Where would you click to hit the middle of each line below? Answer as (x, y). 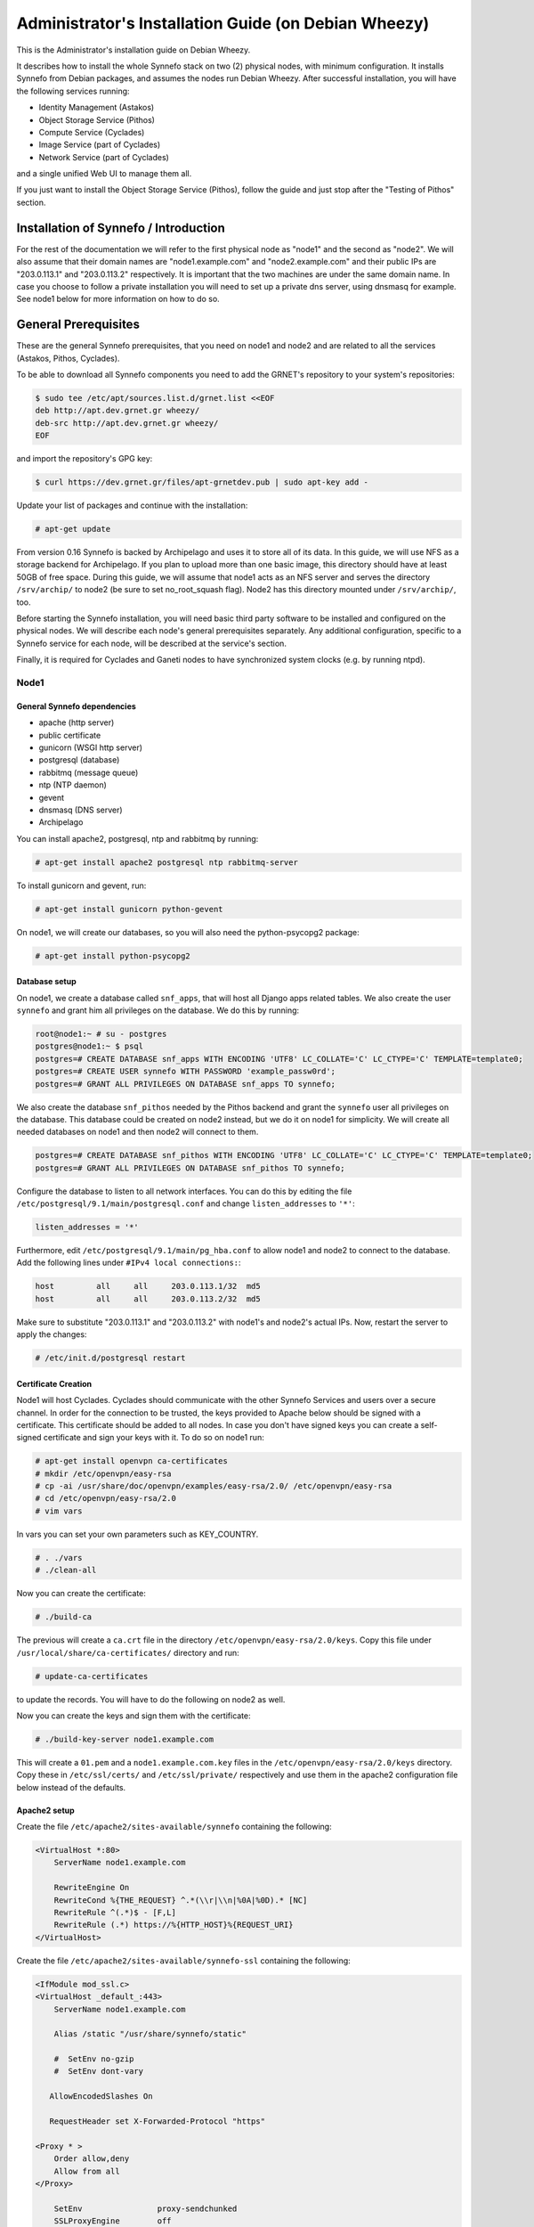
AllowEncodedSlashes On (101, 2096)
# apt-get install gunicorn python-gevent (129, 909)
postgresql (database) (79, 760)
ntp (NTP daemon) (73, 785)
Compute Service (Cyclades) (92, 132)
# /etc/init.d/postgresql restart (110, 1358)
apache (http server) (77, 722)
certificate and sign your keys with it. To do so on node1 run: (154, 1438)
